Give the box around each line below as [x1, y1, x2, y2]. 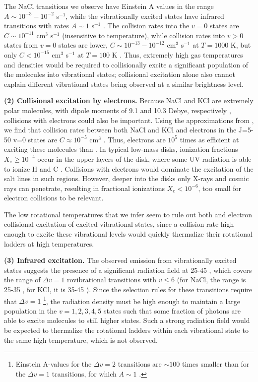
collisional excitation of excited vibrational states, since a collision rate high [4, 219, 234, 229]
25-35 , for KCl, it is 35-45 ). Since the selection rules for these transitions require [4, 284, 252, 295]
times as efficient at [180, 134, 239, 144]
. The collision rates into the [103, 20, 190, 31]
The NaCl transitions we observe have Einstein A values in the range [4, 1, 214, 11]
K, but [230, 40, 251, 50]
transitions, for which [52, 368, 117, 379]
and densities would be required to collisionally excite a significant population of [4, 59, 248, 69]
